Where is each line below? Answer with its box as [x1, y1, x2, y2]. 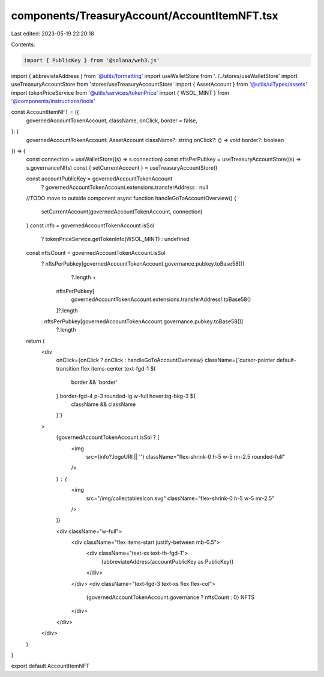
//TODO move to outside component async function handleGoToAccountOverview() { [26, 194, 237, 201]
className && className [71, 401, 136, 408]
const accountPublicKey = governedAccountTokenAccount [26, 175, 173, 182]
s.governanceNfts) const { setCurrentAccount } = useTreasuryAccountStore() [26, 164, 218, 171]
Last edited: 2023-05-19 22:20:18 [11, 30, 94, 37]
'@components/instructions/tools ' [11, 98, 95, 105]
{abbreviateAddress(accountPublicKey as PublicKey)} [101, 558, 234, 565]
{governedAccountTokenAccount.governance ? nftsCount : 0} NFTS [86, 594, 255, 601]
